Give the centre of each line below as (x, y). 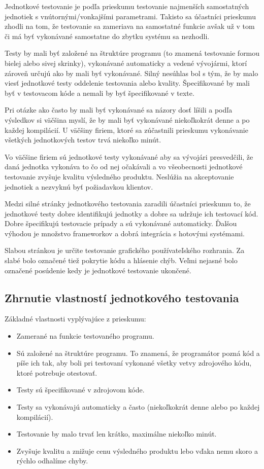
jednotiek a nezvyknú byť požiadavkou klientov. (79, 186)
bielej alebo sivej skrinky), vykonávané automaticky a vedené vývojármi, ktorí (126, 63)
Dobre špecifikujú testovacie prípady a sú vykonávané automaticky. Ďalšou (121, 223)
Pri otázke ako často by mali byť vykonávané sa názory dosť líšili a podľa (119, 110)
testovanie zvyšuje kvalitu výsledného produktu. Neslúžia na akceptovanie (119, 176)
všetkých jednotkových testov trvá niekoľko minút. (83, 140)
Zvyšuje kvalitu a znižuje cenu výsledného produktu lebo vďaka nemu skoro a (137, 450)
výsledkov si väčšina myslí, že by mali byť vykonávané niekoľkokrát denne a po (127, 119)
